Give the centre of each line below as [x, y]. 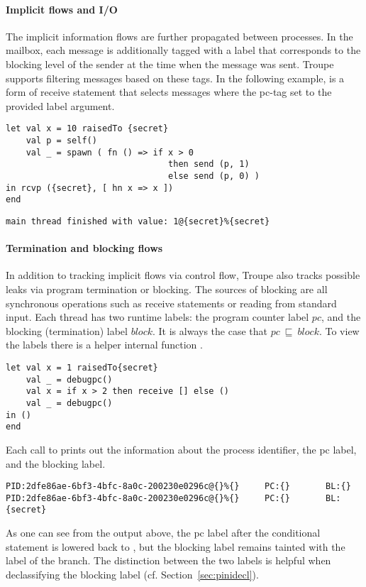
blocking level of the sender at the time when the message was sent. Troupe [170, 64]
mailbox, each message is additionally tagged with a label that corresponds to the [183, 50]
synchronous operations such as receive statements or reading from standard [171, 303]
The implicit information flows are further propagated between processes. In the [179, 36]
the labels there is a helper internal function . [104, 345]
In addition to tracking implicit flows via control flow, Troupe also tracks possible [183, 275]
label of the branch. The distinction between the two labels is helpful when [168, 560]
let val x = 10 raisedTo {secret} [87, 129]
